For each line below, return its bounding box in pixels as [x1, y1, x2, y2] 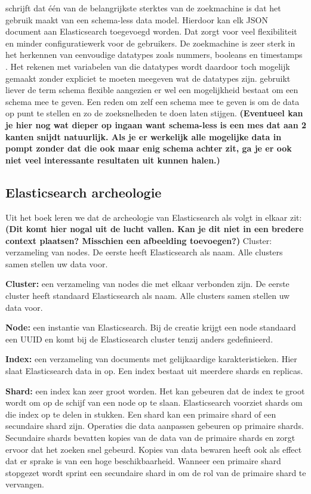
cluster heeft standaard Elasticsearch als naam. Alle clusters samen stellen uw [5, 289, 290, 302]
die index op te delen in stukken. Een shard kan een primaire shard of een [5, 407, 276, 420]
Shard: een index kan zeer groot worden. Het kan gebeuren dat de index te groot [5, 384, 305, 397]
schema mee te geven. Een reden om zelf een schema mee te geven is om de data [5, 95, 300, 107]
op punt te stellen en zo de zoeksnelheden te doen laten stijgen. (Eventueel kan [5, 107, 303, 119]
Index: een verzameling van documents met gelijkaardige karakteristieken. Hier [5, 353, 297, 365]
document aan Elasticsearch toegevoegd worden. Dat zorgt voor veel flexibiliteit [5, 25, 297, 38]
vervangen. [5, 478, 44, 490]
